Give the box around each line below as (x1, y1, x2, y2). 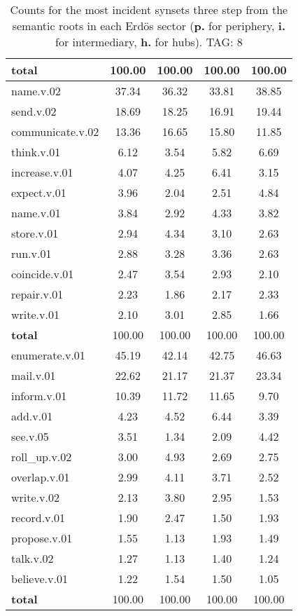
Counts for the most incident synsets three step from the (10, 1, 288, 18)
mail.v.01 (11, 367, 56, 383)
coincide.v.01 (11, 266, 74, 282)
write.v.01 (11, 306, 59, 322)
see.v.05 (11, 428, 49, 444)
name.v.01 (11, 205, 61, 221)
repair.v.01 (11, 286, 64, 302)
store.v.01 (11, 225, 59, 241)
